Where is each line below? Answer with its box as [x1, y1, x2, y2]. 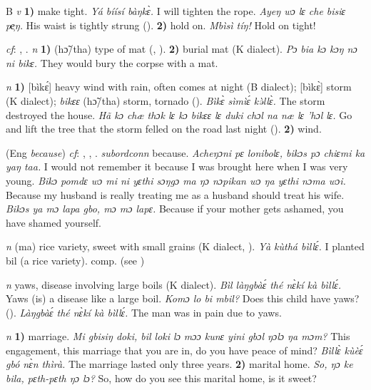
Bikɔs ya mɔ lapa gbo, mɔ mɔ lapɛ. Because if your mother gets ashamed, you [6, 201, 344, 216]
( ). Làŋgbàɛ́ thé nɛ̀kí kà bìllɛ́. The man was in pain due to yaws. [6, 304, 282, 319]
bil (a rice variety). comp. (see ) [6, 252, 145, 267]
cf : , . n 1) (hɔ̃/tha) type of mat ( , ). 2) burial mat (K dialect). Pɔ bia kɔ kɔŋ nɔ [6, 41, 357, 56]
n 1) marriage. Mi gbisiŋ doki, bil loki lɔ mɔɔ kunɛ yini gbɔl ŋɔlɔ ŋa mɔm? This [6, 329, 350, 344]
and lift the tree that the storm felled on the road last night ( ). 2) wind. [6, 121, 322, 136]
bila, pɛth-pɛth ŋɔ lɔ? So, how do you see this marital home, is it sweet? [6, 371, 317, 386]
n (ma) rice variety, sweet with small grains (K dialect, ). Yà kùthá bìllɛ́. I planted [6, 239, 365, 254]
